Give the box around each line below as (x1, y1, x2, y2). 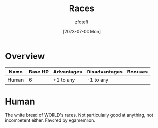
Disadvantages (87, 68, 123, 75)
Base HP (28, 68, 49, 75)
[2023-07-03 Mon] (62, 28, 101, 34)
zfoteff (75, 19, 88, 25)
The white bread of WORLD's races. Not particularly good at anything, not (5, 112, 153, 118)
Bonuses (127, 68, 148, 75)
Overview (5, 51, 45, 61)
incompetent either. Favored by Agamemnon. (5, 117, 96, 123)
